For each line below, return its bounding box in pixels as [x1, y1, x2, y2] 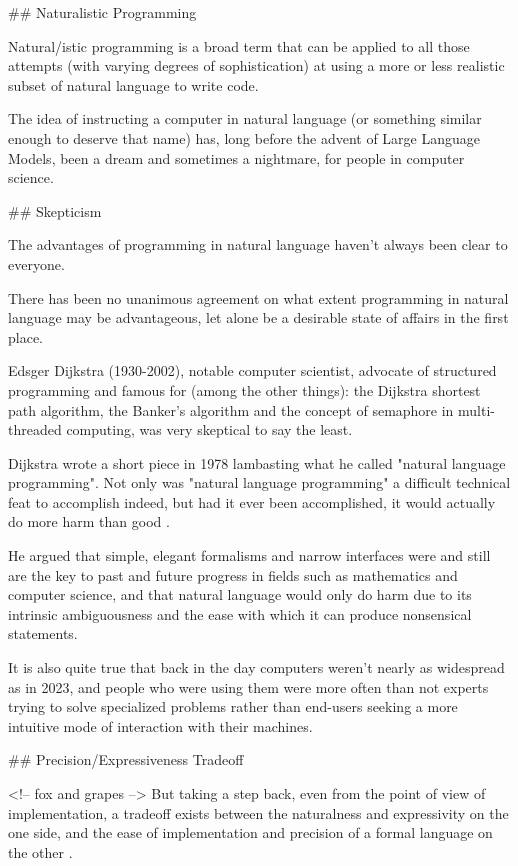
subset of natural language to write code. [8, 74, 259, 95]
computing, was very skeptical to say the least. [66, 419, 353, 440]
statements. [8, 623, 78, 644]
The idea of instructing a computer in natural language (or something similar [8, 108, 482, 129]
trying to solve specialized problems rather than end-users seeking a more [8, 696, 458, 717]
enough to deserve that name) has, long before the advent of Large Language [8, 127, 480, 148]
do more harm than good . [8, 511, 170, 532]
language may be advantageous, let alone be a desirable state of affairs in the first [8, 307, 509, 328]
